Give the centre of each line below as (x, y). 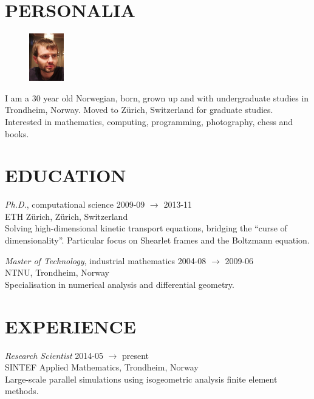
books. (17, 133)
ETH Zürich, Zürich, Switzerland (67, 216)
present (135, 355)
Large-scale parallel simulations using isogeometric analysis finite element (141, 379)
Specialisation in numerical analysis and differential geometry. (120, 284)
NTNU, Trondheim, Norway (57, 272)
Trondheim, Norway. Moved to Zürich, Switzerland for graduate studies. (139, 110)
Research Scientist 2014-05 (54, 355)
